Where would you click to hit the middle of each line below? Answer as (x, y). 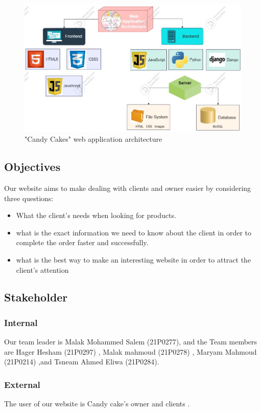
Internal (21, 322)
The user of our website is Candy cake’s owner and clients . (97, 404)
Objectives (32, 167)
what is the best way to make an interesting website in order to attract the (134, 259)
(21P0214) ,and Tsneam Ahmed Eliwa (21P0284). (82, 362)
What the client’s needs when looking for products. (96, 215)
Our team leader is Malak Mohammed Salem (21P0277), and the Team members (131, 342)
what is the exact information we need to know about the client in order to (134, 232)
